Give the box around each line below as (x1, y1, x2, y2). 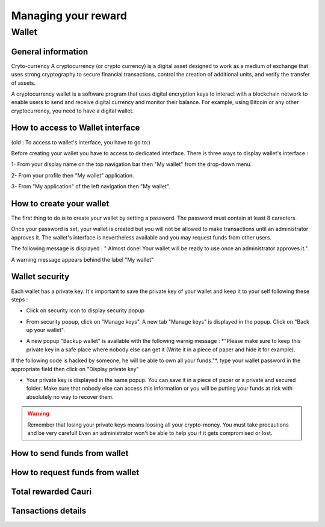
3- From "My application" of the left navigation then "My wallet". (11, 183, 171, 190)
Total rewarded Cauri (11, 486, 92, 496)
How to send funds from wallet (11, 448, 129, 458)
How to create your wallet (11, 199, 110, 209)
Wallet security (11, 271, 70, 282)
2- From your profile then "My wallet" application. (11, 171, 134, 179)
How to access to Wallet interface (11, 123, 140, 133)
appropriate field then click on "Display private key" (11, 365, 140, 372)
